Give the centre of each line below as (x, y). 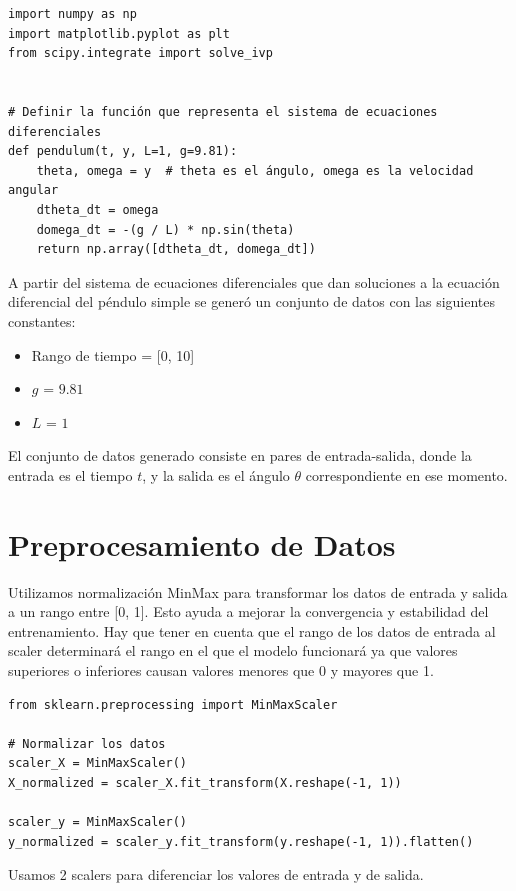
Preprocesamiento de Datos (202, 543)
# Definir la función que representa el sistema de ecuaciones (223, 111)
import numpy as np (72, 14)
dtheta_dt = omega (97, 209)
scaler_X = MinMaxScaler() (97, 763)
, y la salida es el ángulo (216, 474)
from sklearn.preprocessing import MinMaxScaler (173, 704)
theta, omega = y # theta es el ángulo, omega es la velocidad (255, 170)
